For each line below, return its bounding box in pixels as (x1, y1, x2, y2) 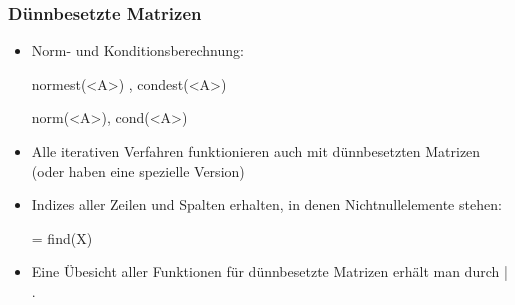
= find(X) (31, 227, 93, 248)
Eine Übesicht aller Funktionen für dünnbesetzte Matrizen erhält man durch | (31, 261, 508, 282)
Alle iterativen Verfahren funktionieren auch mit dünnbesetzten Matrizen (31, 141, 481, 161)
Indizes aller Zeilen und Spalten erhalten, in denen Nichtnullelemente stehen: (31, 194, 502, 215)
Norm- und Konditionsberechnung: (31, 40, 244, 61)
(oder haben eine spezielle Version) (31, 160, 245, 181)
